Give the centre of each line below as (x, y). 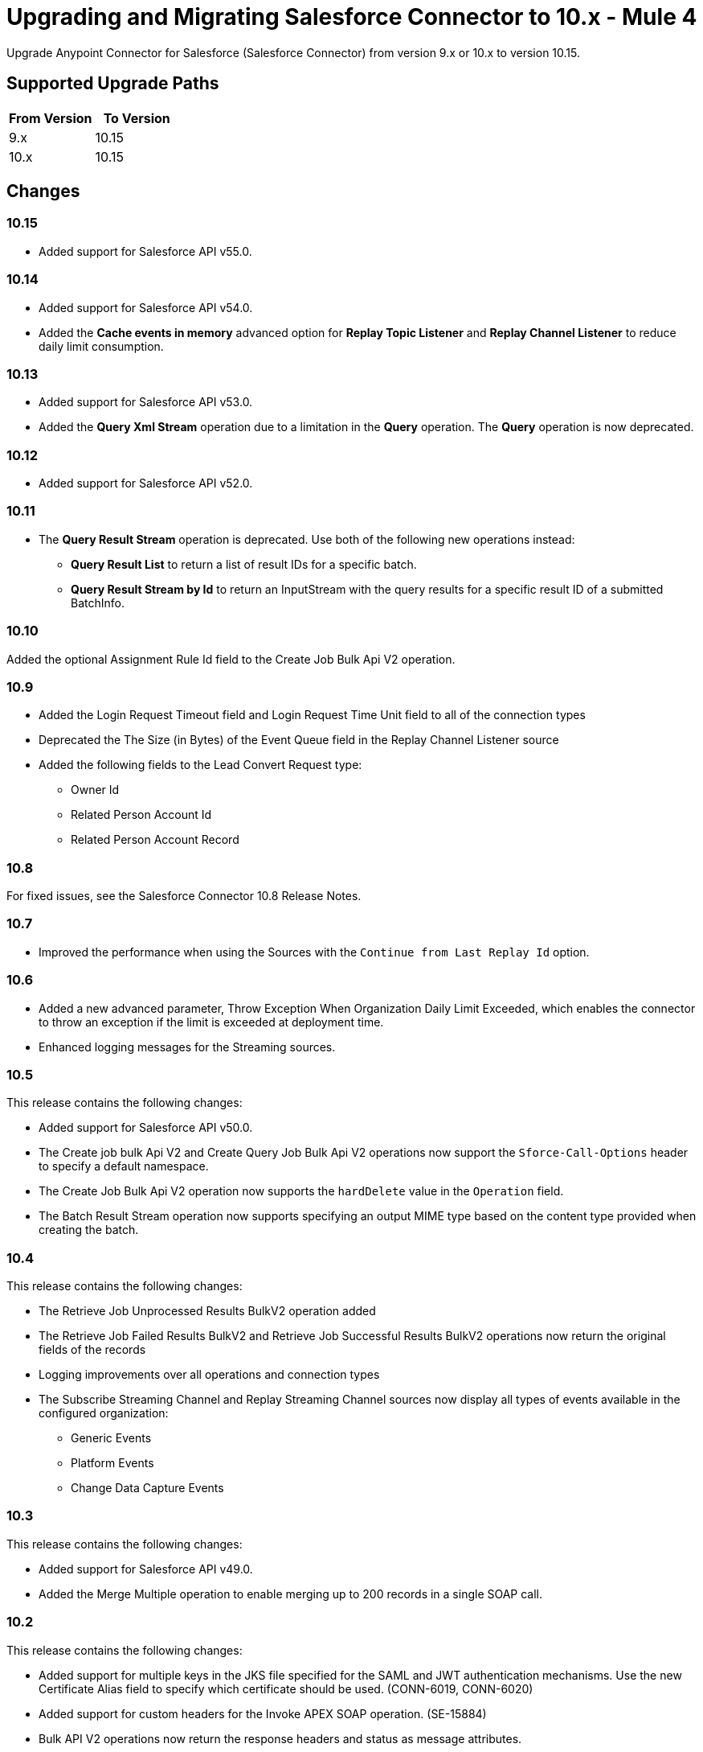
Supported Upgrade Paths (113, 84)
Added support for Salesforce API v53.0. (146, 402)
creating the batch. (89, 1230)
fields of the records (92, 1350)
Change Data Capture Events (147, 1488)
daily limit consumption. (101, 346)
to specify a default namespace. (124, 1166)
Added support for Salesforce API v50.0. (146, 1128)
